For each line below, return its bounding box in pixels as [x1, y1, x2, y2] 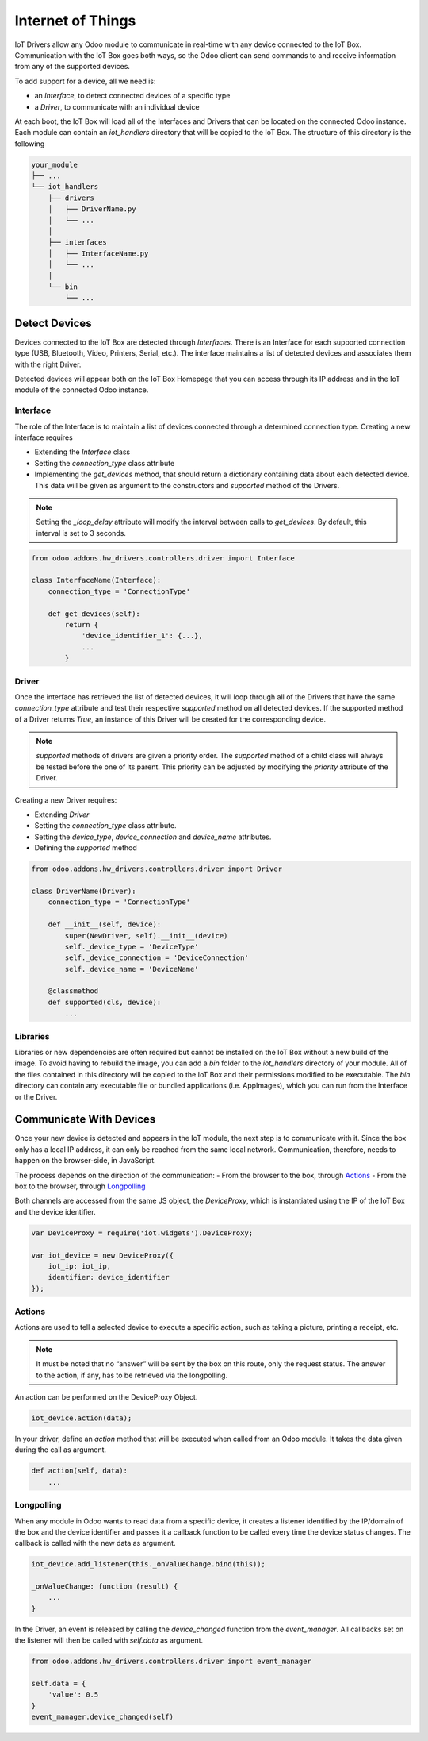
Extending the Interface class [34, 447, 131, 456]
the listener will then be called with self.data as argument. [14, 1635, 204, 1645]
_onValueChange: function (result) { [31, 1582, 178, 1591]
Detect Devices [14, 316, 92, 329]
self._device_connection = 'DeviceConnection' [64, 953, 249, 962]
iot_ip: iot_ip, [48, 1261, 111, 1270]
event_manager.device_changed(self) [31, 1712, 174, 1722]
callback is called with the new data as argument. [14, 1539, 176, 1548]
